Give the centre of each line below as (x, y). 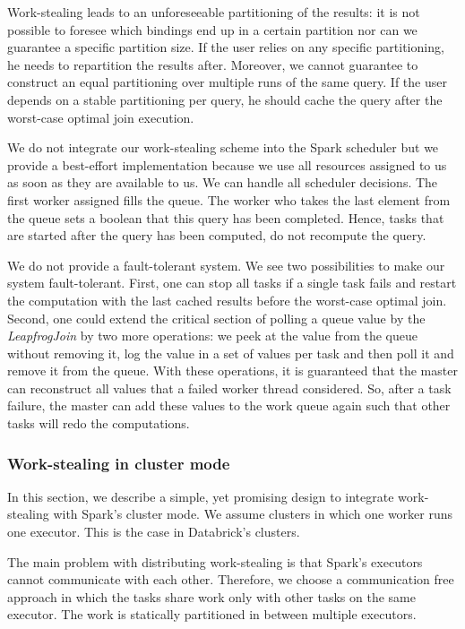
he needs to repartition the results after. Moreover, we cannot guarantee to (213, 64)
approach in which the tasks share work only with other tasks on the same (211, 596)
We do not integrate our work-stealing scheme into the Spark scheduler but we (223, 147)
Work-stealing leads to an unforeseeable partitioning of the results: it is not (214, 12)
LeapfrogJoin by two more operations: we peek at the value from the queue (213, 336)
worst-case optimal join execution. (101, 117)
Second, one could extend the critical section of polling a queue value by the (216, 318)
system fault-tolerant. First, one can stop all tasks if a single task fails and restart (232, 283)
